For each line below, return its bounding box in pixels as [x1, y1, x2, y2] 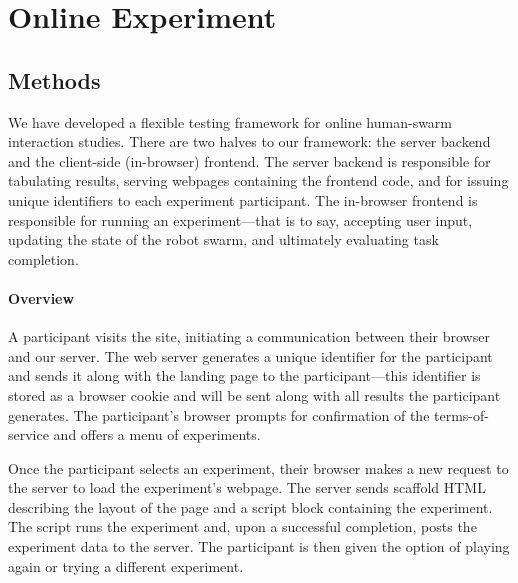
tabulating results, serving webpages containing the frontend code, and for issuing [8, 170, 509, 191]
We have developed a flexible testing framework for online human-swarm [8, 111, 453, 132]
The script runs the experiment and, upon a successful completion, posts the [8, 516, 477, 537]
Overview [8, 287, 75, 308]
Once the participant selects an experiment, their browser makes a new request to [8, 457, 509, 478]
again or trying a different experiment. [8, 555, 244, 576]
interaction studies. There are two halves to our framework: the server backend [8, 131, 491, 152]
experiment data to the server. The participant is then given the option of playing [8, 536, 510, 557]
